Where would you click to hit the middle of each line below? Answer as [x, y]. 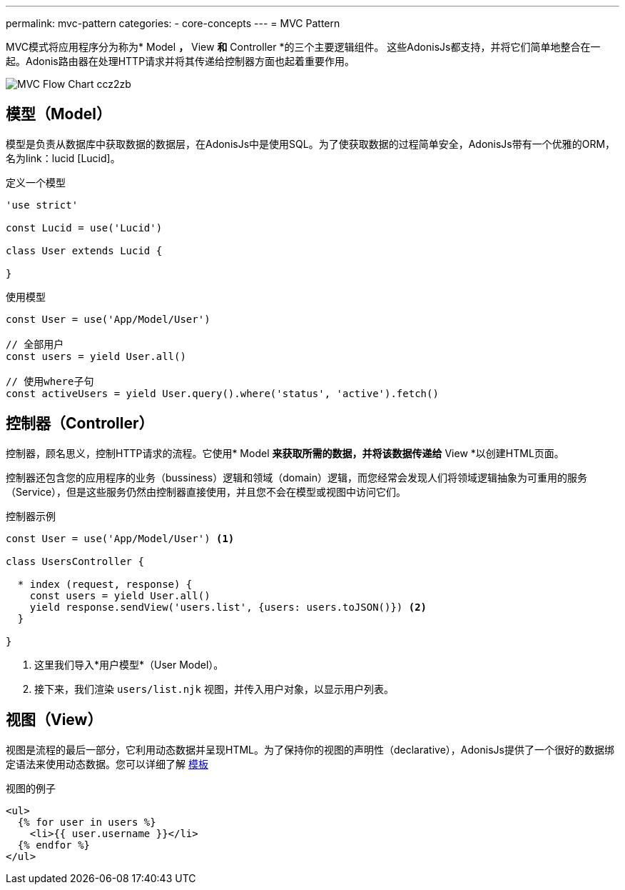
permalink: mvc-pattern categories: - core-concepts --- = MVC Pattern [173, 23]
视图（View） [54, 720]
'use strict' [42, 205]
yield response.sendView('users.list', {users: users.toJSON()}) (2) [228, 607]
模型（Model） [59, 114]
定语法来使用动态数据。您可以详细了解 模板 [107, 764]
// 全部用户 [35, 344]
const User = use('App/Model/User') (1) [120, 538]
